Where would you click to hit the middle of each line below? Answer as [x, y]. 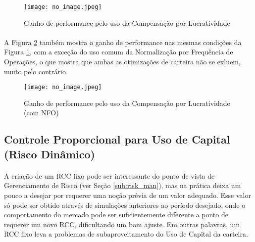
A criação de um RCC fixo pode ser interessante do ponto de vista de [109, 175]
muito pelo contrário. [36, 71]
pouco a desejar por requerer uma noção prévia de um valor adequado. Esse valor [127, 195]
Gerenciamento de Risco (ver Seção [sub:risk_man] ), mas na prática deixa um [123, 185]
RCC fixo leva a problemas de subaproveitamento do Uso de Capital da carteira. [126, 234]
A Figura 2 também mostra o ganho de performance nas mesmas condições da [123, 42]
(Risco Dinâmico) [50, 154]
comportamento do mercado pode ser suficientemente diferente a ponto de [116, 215]
